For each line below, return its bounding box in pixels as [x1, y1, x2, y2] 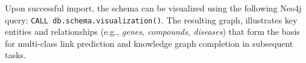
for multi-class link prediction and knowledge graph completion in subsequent [5, 37, 293, 49]
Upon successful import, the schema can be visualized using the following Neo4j [5, 2, 302, 14]
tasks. [5, 49, 26, 61]
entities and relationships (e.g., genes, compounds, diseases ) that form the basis [5, 25, 300, 38]
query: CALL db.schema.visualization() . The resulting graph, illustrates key [5, 13, 297, 26]
